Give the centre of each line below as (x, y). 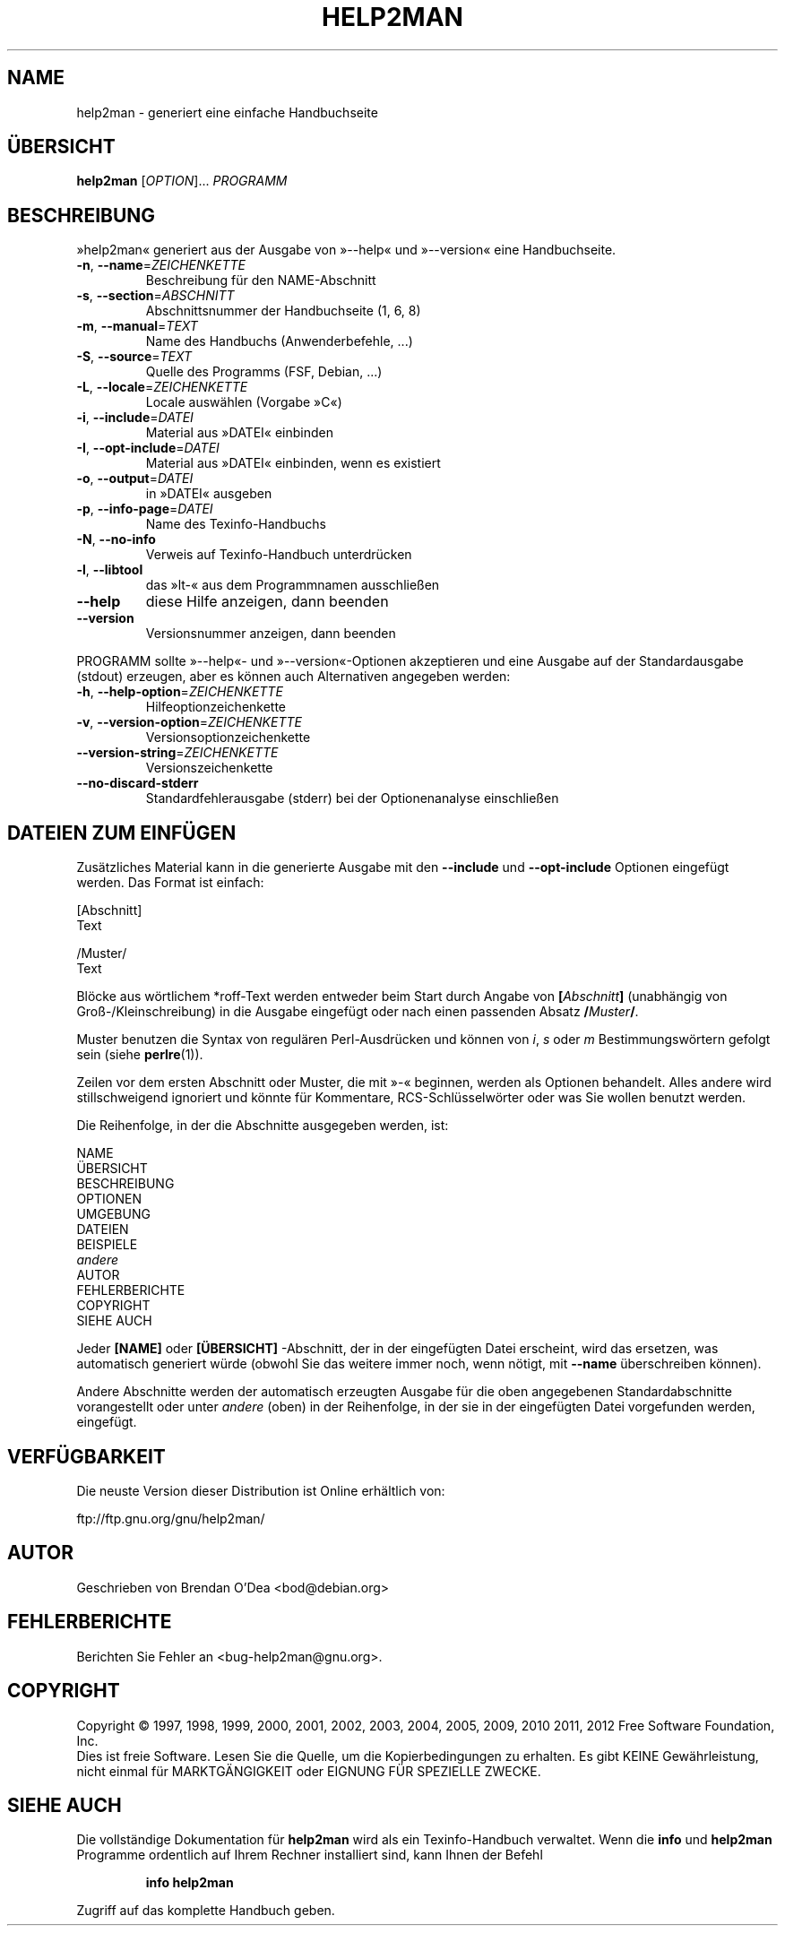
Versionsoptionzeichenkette (228, 738)
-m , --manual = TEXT (137, 326)
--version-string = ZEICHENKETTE (177, 753)
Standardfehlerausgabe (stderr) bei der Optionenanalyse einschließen (352, 798)
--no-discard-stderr (138, 783)
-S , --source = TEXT (134, 357)
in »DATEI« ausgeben (209, 494)
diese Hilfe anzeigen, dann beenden (267, 602)
